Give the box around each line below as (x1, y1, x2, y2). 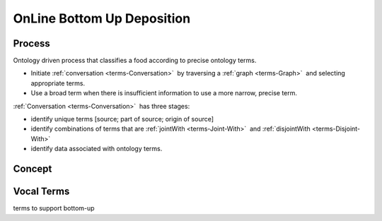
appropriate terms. (30, 78, 85, 88)
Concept (13, 163, 52, 174)
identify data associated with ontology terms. (30, 145, 163, 153)
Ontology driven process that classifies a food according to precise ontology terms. (13, 56, 257, 65)
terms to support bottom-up (13, 204, 95, 213)
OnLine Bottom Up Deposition (13, 11, 191, 26)
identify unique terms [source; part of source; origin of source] (30, 115, 214, 124)
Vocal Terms (13, 186, 70, 198)
